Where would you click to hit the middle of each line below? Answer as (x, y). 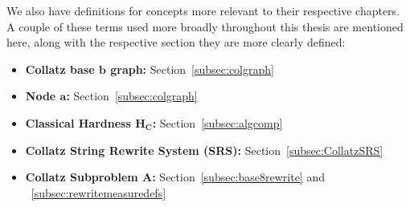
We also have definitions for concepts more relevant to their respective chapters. (203, 10)
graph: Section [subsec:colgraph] (192, 69)
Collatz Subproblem (82, 177)
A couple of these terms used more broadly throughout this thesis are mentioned (205, 26)
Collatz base (60, 69)
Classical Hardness (78, 122)
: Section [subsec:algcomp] (217, 122)
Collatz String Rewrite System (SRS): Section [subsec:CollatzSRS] (204, 150)
